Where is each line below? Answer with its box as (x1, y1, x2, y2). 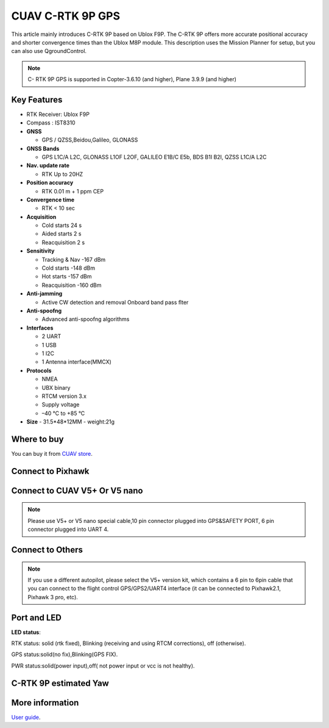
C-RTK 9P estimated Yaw (11, 678, 109, 688)
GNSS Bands (26, 145, 60, 152)
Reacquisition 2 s (41, 239, 85, 246)
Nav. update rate (26, 162, 70, 169)
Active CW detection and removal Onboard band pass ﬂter (41, 298, 189, 306)
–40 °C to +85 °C (41, 409, 85, 417)
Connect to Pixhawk (11, 466, 90, 476)
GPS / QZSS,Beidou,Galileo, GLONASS (41, 136, 138, 143)
